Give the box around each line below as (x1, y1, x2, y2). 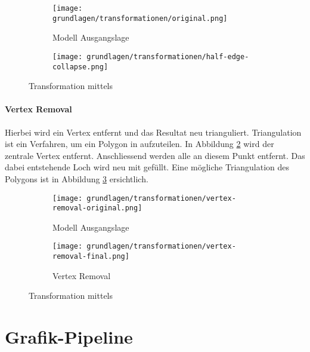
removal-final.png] (52, 252, 129, 261)
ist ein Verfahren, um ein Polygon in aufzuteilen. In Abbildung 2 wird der (5, 137, 274, 150)
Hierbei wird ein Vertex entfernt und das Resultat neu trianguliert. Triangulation (5, 126, 302, 138)
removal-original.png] (52, 204, 142, 213)
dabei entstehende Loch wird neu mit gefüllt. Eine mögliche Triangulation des (5, 161, 290, 173)
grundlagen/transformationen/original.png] (52, 14, 228, 23)
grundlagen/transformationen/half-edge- (86, 52, 249, 61)
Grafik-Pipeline (5, 325, 133, 349)
